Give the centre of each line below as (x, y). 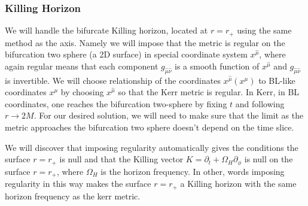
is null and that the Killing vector (121, 159)
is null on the (269, 159)
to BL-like (277, 80)
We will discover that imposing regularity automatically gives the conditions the (152, 147)
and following (260, 103)
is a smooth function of (217, 66)
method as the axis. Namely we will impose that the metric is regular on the (145, 42)
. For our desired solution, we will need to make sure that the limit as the (169, 115)
